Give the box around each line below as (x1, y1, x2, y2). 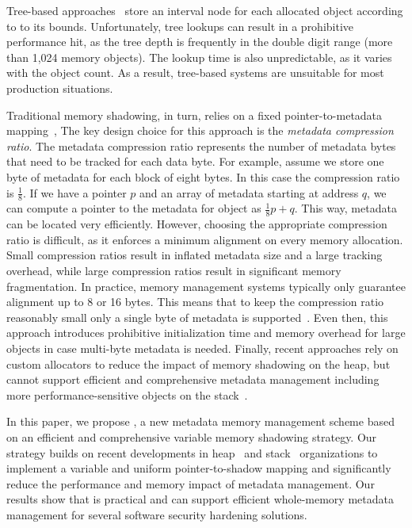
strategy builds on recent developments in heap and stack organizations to (6, 444, 378, 461)
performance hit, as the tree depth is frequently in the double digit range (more (6, 33, 393, 50)
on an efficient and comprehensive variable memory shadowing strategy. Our (6, 428, 377, 445)
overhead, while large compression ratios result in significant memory (6, 262, 341, 278)
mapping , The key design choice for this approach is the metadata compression (6, 122, 394, 139)
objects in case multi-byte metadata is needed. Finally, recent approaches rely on (6, 339, 399, 356)
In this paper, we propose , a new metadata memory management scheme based (6, 413, 395, 430)
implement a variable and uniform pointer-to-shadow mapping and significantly (6, 460, 391, 476)
